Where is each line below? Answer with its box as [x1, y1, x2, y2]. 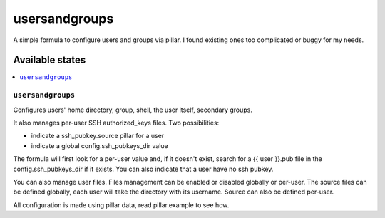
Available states [13, 54, 86, 66]
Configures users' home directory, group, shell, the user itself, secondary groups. [13, 105, 253, 114]
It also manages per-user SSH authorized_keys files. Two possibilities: [13, 118, 220, 127]
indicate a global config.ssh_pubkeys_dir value [31, 141, 168, 150]
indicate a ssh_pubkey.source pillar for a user [31, 132, 165, 140]
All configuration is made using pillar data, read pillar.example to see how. [13, 200, 230, 209]
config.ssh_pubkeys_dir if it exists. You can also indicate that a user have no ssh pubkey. [13, 165, 274, 173]
